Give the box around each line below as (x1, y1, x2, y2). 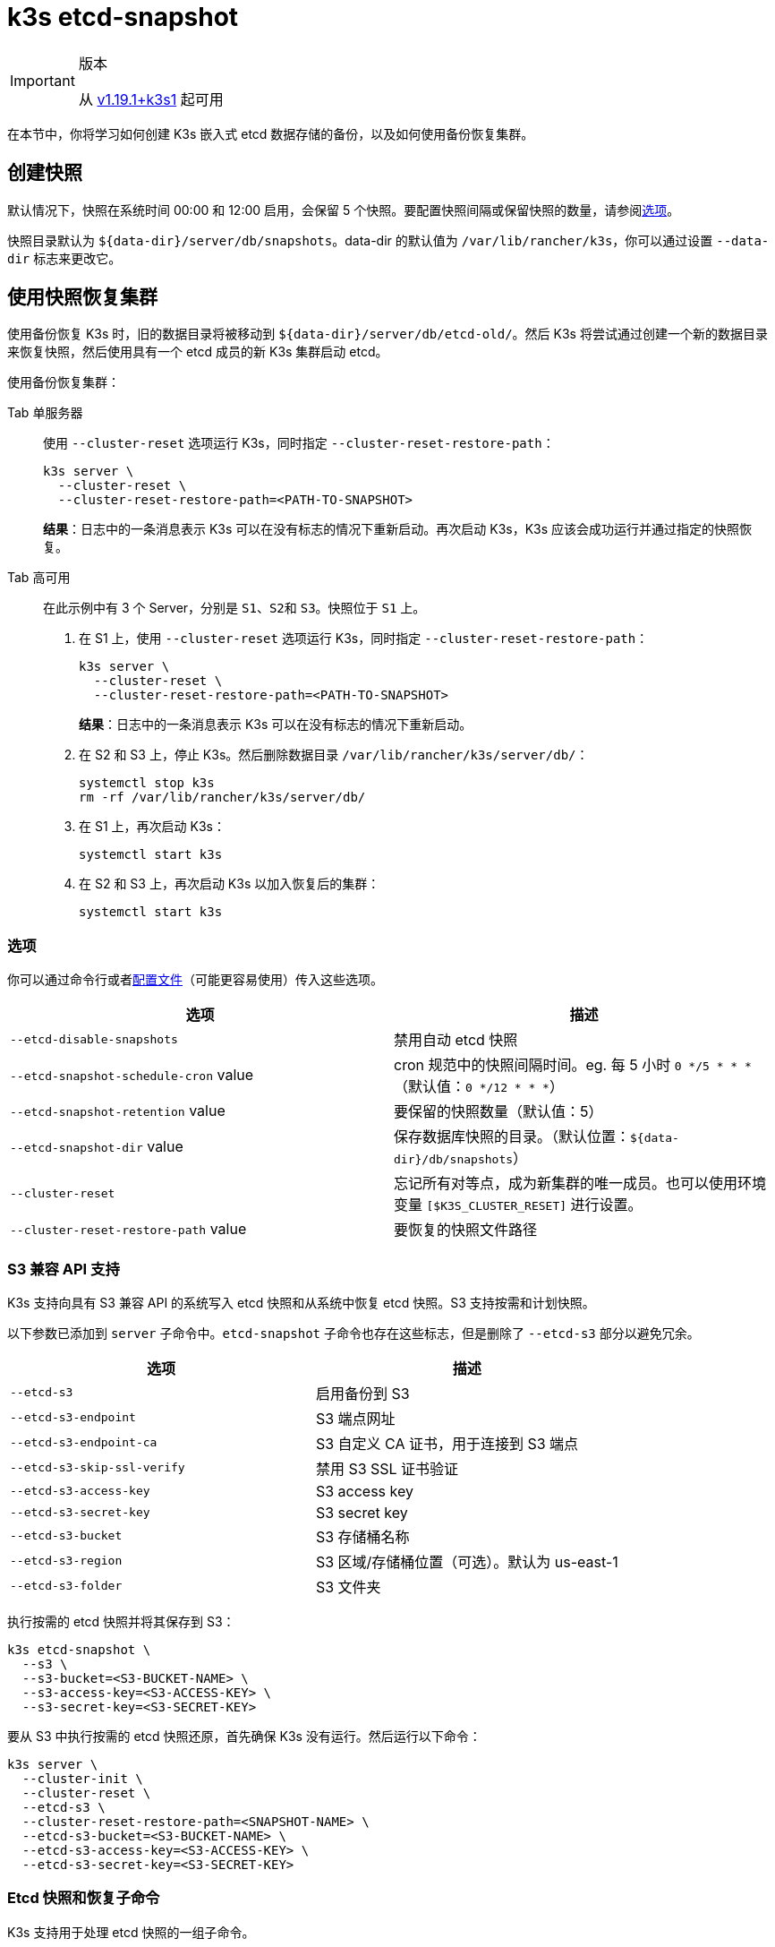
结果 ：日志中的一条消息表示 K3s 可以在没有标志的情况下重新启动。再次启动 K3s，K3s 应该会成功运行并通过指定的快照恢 (43, 521, 753, 537)
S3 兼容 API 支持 (7, 1259, 120, 1278)
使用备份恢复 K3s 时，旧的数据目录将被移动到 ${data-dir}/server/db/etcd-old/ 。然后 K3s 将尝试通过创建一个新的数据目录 (7, 326, 768, 342)
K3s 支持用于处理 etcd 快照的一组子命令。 (7, 1924, 255, 1940)
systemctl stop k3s (79, 776, 215, 791)
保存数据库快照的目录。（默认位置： (394, 1128, 631, 1146)
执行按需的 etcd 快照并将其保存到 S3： (7, 1613, 235, 1629)
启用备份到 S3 (315, 1384, 410, 1402)
